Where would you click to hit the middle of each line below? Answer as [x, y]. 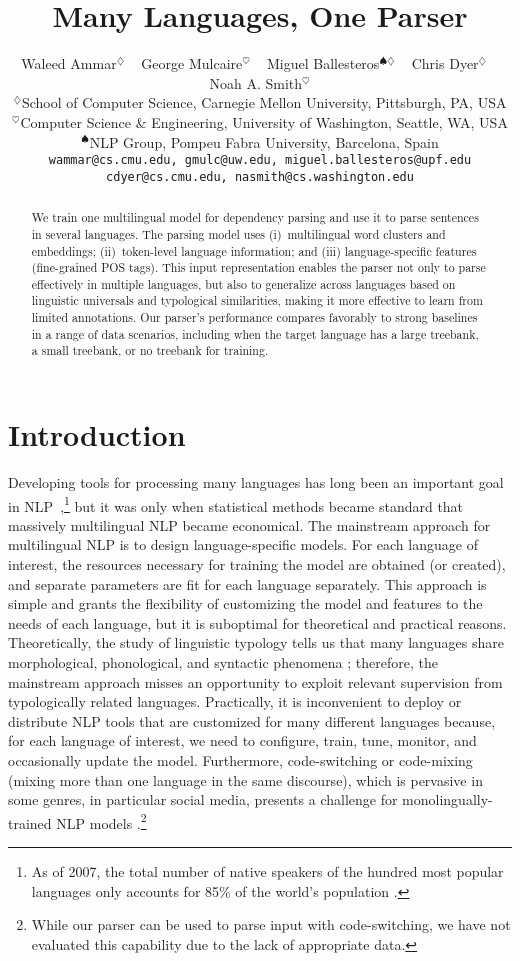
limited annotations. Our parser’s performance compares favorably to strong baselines [254, 317]
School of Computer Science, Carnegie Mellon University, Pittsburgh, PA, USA [264, 102]
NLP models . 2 [101, 821]
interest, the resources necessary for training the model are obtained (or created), [257, 564]
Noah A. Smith [256, 82]
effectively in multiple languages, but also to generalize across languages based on [243, 283]
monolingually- [447, 799]
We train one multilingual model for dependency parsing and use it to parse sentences [255, 217]
